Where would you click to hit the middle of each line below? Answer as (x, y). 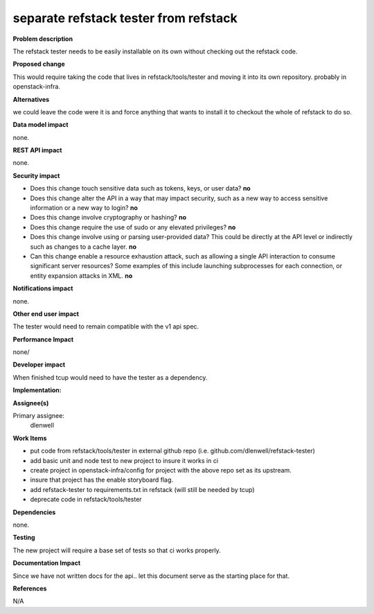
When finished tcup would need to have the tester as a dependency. (110, 377)
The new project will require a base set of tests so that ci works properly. (117, 550)
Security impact (36, 175)
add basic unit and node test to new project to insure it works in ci (124, 460)
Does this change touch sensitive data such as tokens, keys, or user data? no (140, 188)
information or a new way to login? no (84, 208)
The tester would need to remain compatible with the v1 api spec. (106, 326)
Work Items (30, 438)
